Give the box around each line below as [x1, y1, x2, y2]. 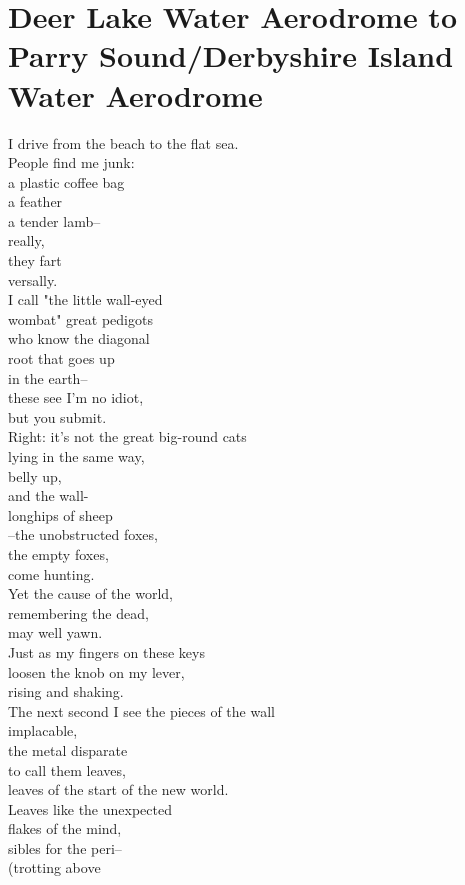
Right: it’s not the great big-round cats [8, 426, 247, 447]
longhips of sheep [8, 504, 113, 525]
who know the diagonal [8, 328, 150, 349]
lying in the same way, [8, 446, 145, 466]
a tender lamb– [8, 210, 101, 231]
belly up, [8, 465, 62, 486]
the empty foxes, [8, 543, 109, 564]
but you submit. [8, 406, 107, 427]
